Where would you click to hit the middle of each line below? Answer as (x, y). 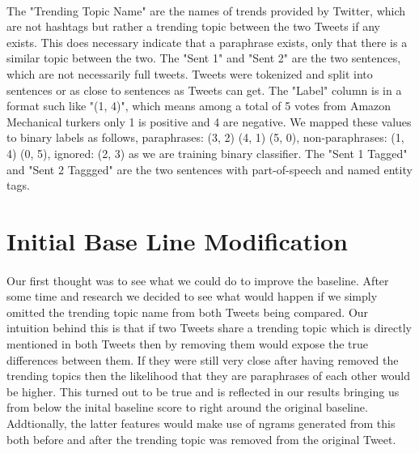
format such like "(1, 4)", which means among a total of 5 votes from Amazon (199, 106)
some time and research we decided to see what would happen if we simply (192, 296)
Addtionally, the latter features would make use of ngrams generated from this (201, 423)
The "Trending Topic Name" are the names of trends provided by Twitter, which (206, 10)
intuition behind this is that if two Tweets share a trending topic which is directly (209, 328)
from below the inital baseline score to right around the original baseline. (187, 407)
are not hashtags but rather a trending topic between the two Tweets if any (193, 26)
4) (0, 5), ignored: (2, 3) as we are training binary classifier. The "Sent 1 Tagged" (207, 153)
